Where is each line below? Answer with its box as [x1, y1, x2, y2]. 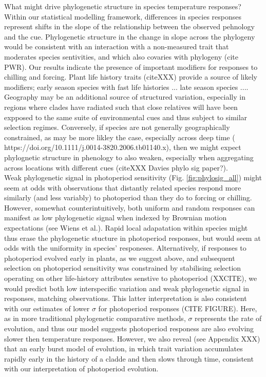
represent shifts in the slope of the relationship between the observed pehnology [4, 21, 255, 32]
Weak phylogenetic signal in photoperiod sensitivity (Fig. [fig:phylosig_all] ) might [4, 172, 262, 183]
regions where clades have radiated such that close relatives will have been [4, 101, 238, 112]
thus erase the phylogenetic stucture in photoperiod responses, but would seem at [4, 232, 261, 243]
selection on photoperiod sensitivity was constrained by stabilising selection [4, 262, 241, 273]
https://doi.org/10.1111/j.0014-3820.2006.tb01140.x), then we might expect [4, 142, 241, 153]
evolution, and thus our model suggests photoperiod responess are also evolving [4, 323, 254, 333]
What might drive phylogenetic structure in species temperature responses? [4, 1, 241, 11]
